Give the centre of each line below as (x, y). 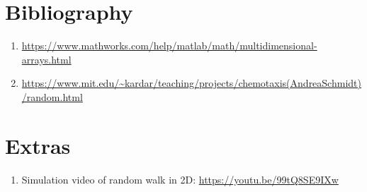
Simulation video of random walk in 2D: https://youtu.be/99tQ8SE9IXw (180, 179)
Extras (38, 145)
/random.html (52, 96)
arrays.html (46, 59)
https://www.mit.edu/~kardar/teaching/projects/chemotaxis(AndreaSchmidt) (191, 83)
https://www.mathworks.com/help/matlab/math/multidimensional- (169, 46)
